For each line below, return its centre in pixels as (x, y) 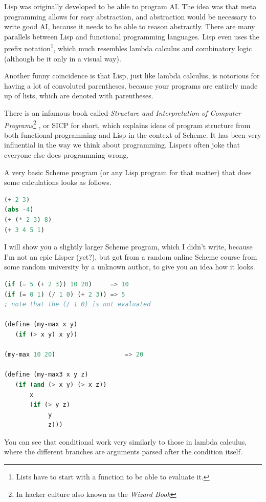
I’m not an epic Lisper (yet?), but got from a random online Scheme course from (131, 256)
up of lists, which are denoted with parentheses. (79, 96)
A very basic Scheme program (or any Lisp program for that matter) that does (128, 172)
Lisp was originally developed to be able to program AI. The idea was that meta (130, 6)
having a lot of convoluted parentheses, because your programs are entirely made (131, 85)
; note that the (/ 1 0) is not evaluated (77, 305)
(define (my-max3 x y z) (46, 375)
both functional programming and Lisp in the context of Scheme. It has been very (133, 134)
